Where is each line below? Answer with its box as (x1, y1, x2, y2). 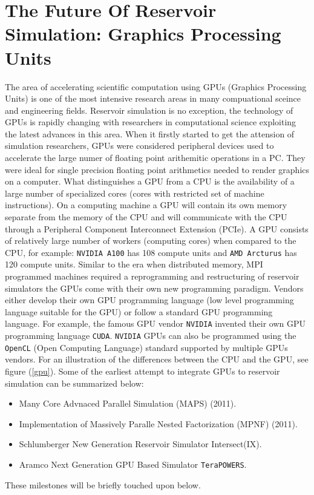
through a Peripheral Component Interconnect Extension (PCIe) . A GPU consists (5, 222, 309, 235)
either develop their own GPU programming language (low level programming (5, 293, 294, 306)
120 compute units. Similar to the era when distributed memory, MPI (5, 258, 263, 270)
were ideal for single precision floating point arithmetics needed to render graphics (5, 163, 310, 175)
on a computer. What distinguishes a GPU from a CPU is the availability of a (5, 175, 295, 188)
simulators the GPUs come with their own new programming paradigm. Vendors (5, 281, 304, 294)
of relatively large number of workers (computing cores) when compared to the (5, 234, 296, 247)
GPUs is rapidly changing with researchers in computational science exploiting (5, 116, 296, 128)
